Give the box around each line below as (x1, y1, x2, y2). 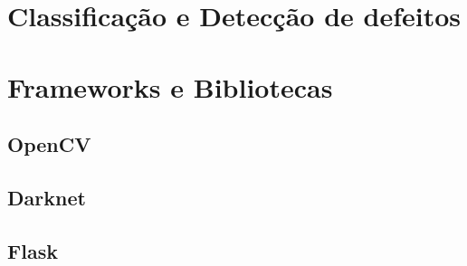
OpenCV (7, 130, 91, 158)
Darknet (7, 183, 86, 211)
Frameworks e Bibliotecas (7, 68, 333, 105)
